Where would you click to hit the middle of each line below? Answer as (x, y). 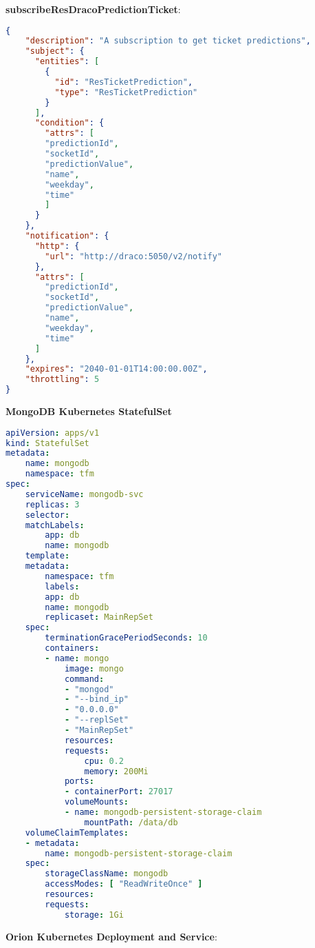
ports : (79, 781)
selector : (47, 515)
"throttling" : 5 (62, 380)
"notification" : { (67, 236)
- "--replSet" (96, 720)
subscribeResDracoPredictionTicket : (93, 9)
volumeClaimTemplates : (77, 833)
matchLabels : (55, 525)
